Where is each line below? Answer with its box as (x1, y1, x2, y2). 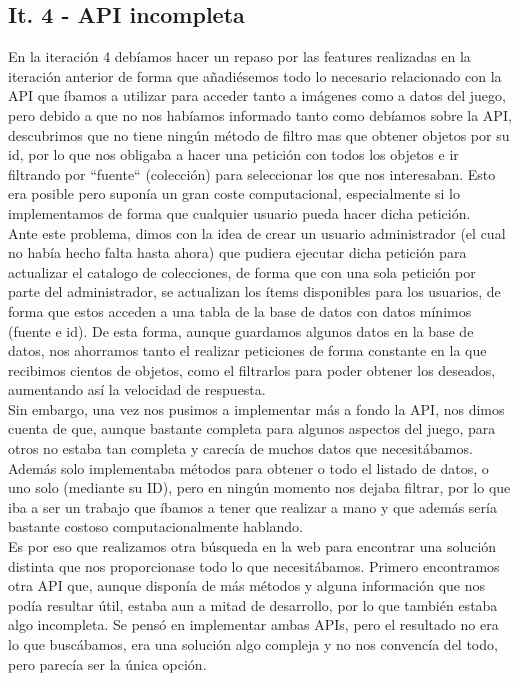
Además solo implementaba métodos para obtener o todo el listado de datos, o (8, 457, 489, 478)
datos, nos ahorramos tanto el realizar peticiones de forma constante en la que (8, 340, 487, 361)
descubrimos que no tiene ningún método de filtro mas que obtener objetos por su (8, 124, 510, 145)
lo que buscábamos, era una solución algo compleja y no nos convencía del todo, (8, 634, 498, 655)
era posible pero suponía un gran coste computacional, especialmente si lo (8, 183, 460, 204)
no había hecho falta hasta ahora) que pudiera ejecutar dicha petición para (8, 242, 467, 263)
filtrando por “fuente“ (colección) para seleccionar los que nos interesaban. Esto (8, 163, 496, 184)
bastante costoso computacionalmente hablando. (8, 516, 304, 537)
